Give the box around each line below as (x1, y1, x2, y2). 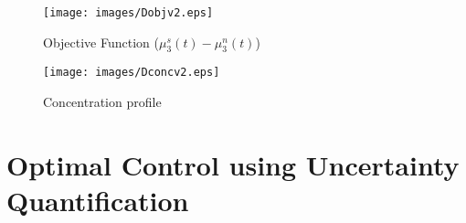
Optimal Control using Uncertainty (6, 145, 460, 183)
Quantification (6, 182, 189, 219)
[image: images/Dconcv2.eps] (43, 66, 220, 80)
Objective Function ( (43, 32, 159, 51)
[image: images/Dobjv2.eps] (43, 6, 214, 19)
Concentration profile (43, 92, 162, 111)
